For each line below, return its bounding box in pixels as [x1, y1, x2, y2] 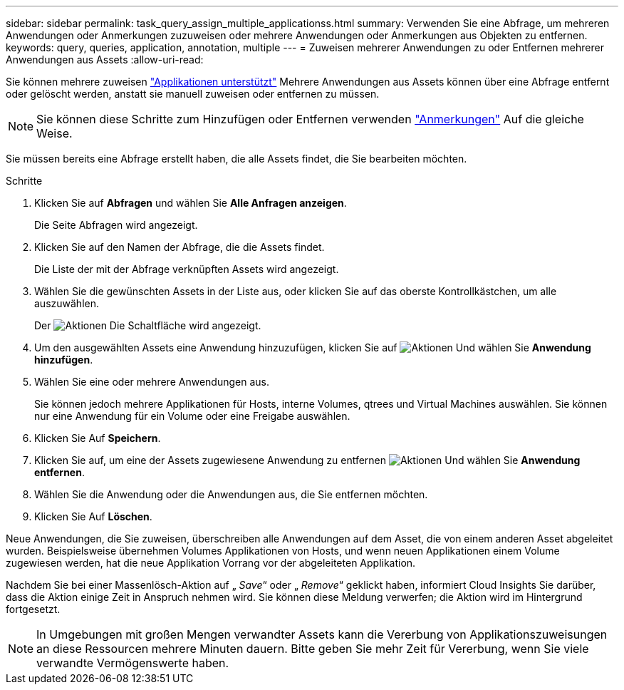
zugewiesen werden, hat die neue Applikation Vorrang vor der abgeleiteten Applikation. [6, 557, 416, 569]
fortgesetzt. [6, 603, 61, 615]
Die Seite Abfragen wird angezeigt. [34, 219, 198, 231]
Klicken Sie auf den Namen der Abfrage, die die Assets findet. [34, 241, 325, 253]
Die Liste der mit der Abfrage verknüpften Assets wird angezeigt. [34, 263, 339, 275]
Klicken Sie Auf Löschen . [34, 510, 152, 522]
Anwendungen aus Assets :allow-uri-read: [6, 53, 204, 66]
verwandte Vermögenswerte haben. [36, 656, 229, 670]
